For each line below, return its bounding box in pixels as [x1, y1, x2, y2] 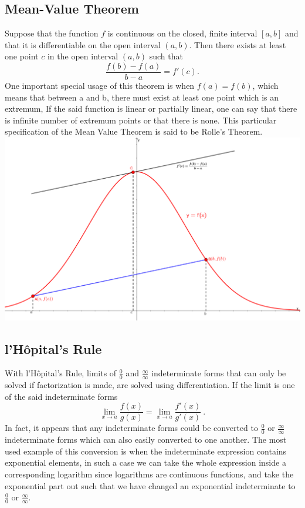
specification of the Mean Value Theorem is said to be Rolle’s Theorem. [5, 125, 263, 138]
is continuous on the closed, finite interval [107, 27, 257, 39]
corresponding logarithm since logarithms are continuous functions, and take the [5, 468, 294, 480]
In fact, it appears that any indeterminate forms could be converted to [5, 422, 258, 434]
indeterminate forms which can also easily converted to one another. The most [5, 433, 287, 446]
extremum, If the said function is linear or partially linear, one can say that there [5, 102, 297, 115]
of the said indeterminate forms [5, 390, 118, 402]
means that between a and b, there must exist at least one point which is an [5, 91, 279, 103]
